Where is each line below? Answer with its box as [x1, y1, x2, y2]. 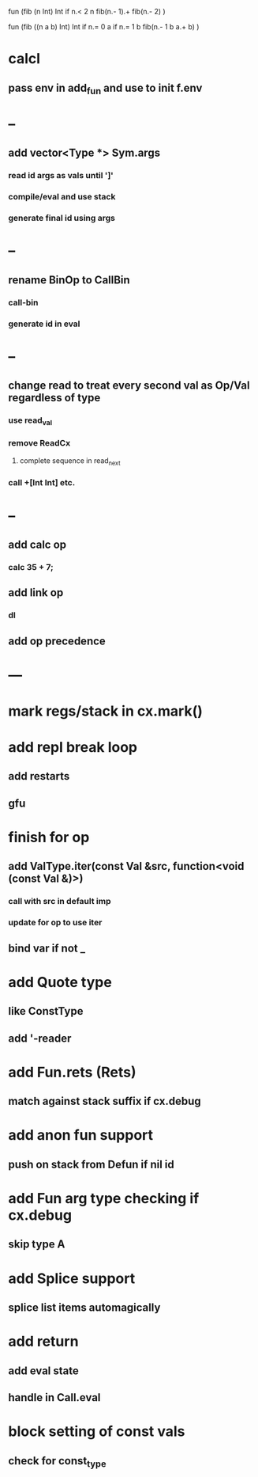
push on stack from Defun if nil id [8, 1157, 175, 1171]
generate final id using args [8, 213, 116, 224]
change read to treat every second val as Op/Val [8, 379, 250, 393]
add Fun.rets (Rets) [8, 1063, 136, 1081]
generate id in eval [8, 318, 80, 329]
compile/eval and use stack [8, 192, 116, 203]
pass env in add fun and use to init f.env [8, 81, 203, 97]
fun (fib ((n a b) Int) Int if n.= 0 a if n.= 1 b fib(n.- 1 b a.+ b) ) [8, 22, 200, 31]
